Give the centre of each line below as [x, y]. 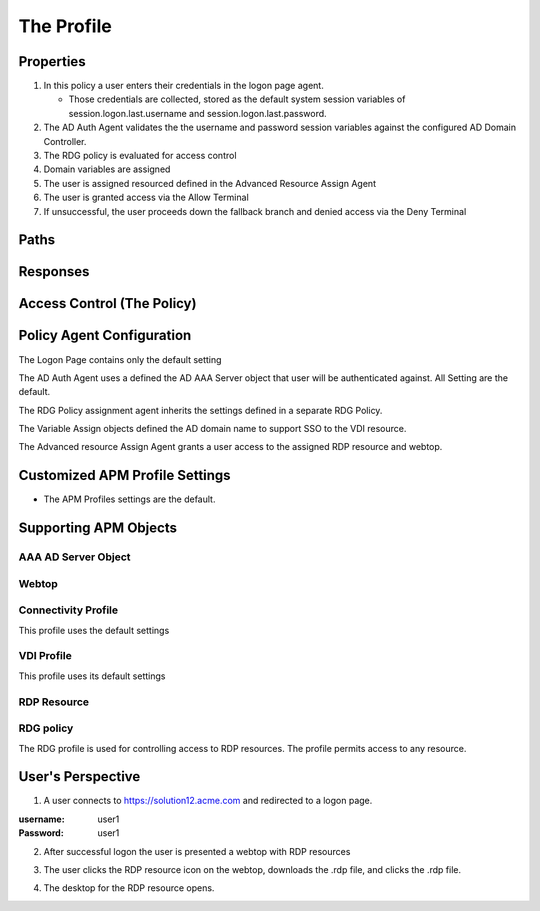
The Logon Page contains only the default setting [120, 359]
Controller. [65, 141]
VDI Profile [45, 656]
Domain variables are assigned [107, 169]
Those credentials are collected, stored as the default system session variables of [237, 99]
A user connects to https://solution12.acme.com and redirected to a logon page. [208, 801]
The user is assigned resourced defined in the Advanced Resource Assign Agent [210, 183]
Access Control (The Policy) [107, 303]
